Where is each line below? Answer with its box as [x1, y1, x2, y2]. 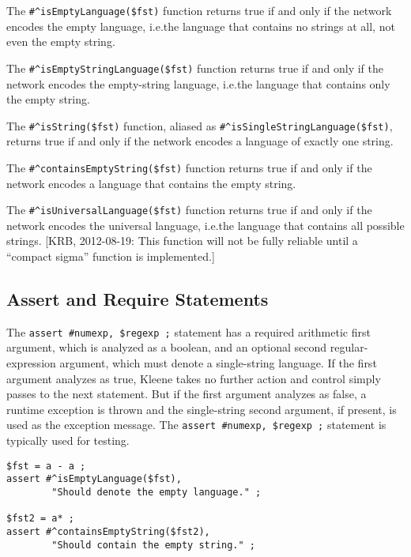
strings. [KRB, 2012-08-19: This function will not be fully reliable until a [6, 232, 358, 249]
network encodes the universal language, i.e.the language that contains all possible [6, 216, 405, 233]
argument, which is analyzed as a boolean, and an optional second [6, 339, 327, 356]
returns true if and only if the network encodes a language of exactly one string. [6, 133, 394, 149]
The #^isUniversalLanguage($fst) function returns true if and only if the [6, 201, 372, 218]
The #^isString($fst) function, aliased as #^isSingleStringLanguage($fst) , [6, 117, 393, 134]
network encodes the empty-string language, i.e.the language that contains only [6, 75, 390, 92]
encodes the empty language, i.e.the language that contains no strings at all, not [6, 17, 395, 34]
